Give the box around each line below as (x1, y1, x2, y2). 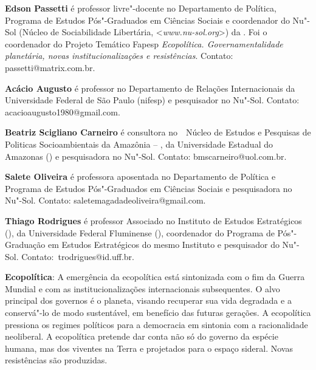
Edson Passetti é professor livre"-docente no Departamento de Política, (5, 2, 276, 14)
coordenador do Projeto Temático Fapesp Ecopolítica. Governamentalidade (5, 37, 283, 50)
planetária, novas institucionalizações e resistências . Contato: (5, 49, 233, 62)
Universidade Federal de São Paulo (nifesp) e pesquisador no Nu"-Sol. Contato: (5, 94, 300, 106)
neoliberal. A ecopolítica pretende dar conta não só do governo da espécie (5, 330, 278, 343)
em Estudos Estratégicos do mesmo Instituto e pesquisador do (47, 238, 280, 251)
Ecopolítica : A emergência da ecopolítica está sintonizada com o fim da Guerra (5, 270, 305, 283)
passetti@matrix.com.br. (5, 61, 95, 74)
